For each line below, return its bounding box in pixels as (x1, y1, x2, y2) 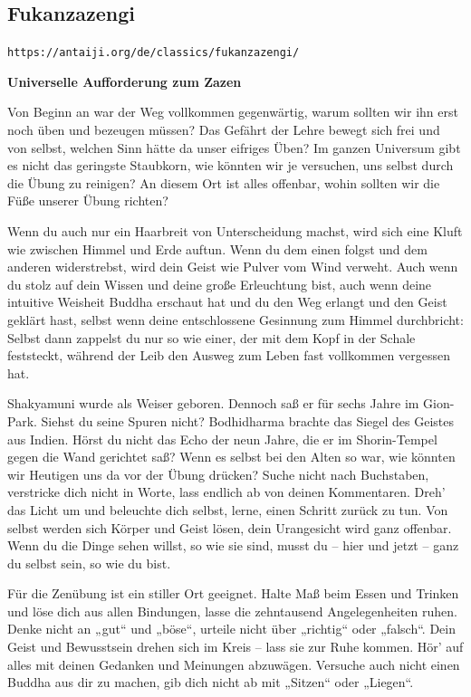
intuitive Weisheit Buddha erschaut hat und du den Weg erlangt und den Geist (7, 292, 447, 311)
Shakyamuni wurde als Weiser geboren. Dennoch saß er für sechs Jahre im (7, 394, 419, 413)
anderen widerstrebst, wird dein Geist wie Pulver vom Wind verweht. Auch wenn (7, 257, 458, 276)
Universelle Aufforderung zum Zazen (7, 72, 242, 91)
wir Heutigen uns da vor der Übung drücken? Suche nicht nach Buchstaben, (7, 464, 429, 483)
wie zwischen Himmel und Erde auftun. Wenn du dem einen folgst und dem (7, 239, 428, 258)
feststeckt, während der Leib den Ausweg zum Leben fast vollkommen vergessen (7, 346, 450, 365)
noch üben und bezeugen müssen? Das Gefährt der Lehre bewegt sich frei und (7, 120, 440, 139)
